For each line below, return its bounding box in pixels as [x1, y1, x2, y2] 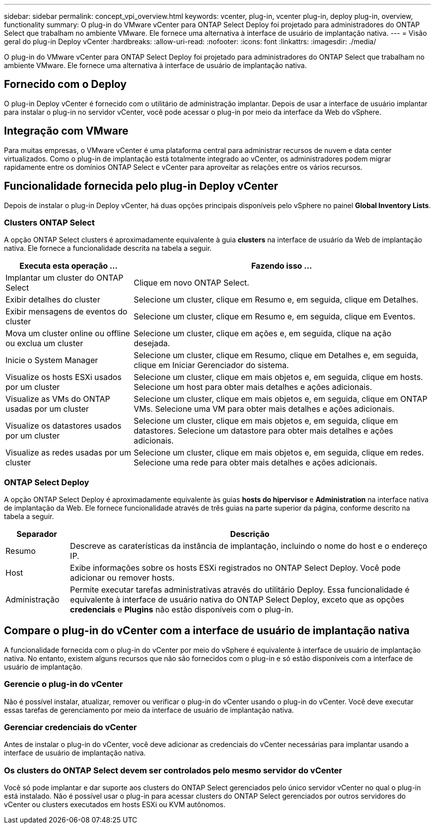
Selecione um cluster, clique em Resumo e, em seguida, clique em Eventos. [134, 311, 416, 322]
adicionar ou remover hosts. [70, 573, 175, 583]
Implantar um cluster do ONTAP [5, 273, 124, 283]
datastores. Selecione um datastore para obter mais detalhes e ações [134, 426, 393, 436]
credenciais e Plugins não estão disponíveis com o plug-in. [70, 604, 293, 615]
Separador [16, 529, 57, 539]
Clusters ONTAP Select [4, 217, 95, 227]
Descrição [230, 529, 270, 539]
